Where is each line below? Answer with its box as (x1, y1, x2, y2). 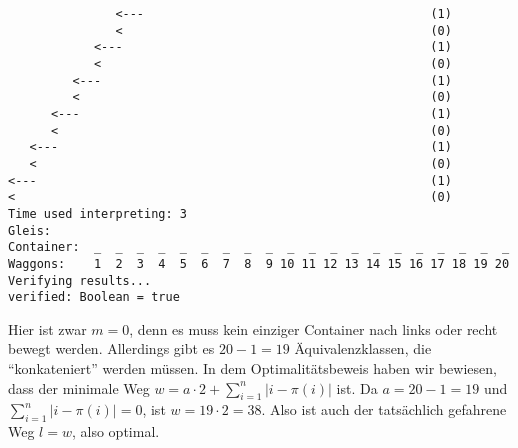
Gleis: (8, 223, 51, 238)
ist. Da (336, 377, 378, 398)
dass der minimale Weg (8, 377, 150, 398)
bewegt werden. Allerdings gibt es (8, 338, 215, 359)
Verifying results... (8, 273, 152, 288)
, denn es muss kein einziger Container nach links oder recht (129, 318, 498, 339)
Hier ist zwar (8, 318, 87, 339)
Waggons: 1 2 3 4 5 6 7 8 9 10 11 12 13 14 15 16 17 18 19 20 (8, 256, 510, 271)
